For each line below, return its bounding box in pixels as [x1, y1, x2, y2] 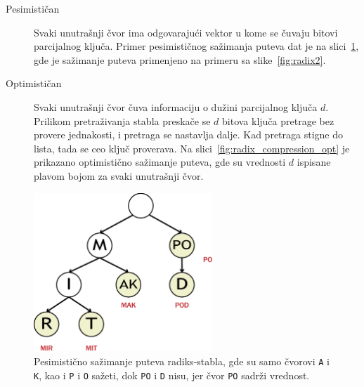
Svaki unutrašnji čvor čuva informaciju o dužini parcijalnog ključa [34, 99, 318, 114]
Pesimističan [6, 1, 60, 15]
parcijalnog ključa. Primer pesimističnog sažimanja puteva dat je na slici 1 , [34, 39, 359, 53]
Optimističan [6, 76, 62, 91]
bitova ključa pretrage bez [222, 113, 334, 128]
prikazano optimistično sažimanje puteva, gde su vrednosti [34, 155, 286, 169]
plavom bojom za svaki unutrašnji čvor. [34, 168, 204, 183]
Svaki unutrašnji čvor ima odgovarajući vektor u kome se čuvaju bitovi [34, 25, 338, 39]
